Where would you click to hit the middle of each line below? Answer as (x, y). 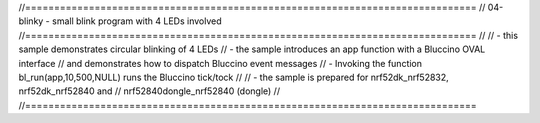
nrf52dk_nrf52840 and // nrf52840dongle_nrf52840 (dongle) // (149, 91)
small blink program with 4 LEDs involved (136, 21)
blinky (31, 21)
